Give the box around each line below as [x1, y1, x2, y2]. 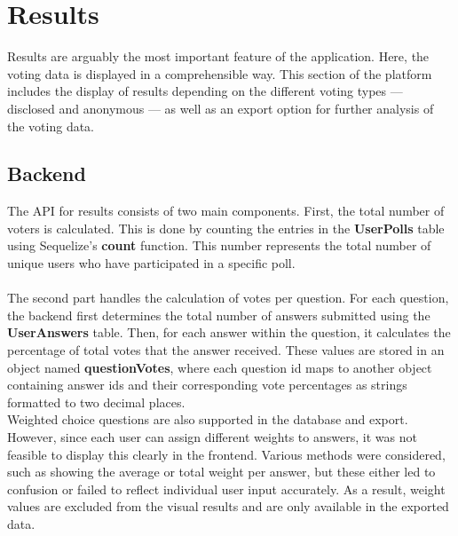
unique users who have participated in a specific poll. [7, 254, 296, 272]
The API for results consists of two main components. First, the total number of [7, 201, 445, 220]
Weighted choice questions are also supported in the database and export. [7, 410, 408, 429]
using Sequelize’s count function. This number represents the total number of [7, 236, 431, 255]
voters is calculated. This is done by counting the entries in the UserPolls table [7, 218, 445, 237]
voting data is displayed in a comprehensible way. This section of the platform [7, 64, 432, 83]
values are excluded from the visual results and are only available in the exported [7, 497, 449, 516]
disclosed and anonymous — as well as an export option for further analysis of [7, 99, 434, 117]
